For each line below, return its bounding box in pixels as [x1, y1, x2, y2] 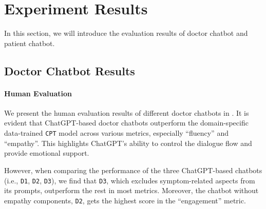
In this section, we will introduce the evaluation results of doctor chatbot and [4, 28, 248, 38]
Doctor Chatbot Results [4, 62, 135, 78]
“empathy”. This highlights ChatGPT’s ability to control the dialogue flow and [4, 137, 252, 148]
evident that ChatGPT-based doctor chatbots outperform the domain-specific [4, 117, 249, 128]
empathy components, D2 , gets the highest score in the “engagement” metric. [4, 195, 246, 205]
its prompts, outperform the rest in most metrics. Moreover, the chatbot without [4, 185, 259, 196]
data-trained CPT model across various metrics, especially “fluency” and [4, 128, 229, 138]
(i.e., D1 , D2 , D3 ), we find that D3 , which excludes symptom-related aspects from [4, 175, 255, 185]
